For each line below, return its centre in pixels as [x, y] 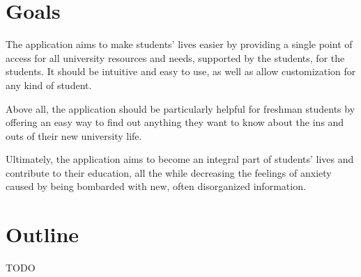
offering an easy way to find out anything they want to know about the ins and [175, 122]
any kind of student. [49, 85]
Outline [43, 234]
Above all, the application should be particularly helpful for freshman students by [180, 108]
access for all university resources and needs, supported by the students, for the [175, 57]
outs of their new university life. [74, 135]
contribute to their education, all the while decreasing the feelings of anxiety [169, 172]
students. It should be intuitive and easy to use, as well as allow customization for [181, 71]
